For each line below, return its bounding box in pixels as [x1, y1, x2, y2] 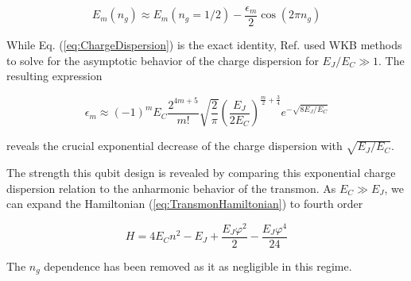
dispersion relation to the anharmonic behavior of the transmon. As [6, 179, 336, 196]
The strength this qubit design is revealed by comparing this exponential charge [6, 164, 396, 180]
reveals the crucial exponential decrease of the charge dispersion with [6, 137, 343, 154]
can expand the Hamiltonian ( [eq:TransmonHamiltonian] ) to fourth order [6, 195, 363, 212]
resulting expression [6, 67, 103, 84]
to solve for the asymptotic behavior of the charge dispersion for [6, 52, 319, 68]
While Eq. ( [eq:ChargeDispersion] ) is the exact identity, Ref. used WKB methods [6, 37, 402, 53]
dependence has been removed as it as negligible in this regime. [44, 257, 352, 274]
